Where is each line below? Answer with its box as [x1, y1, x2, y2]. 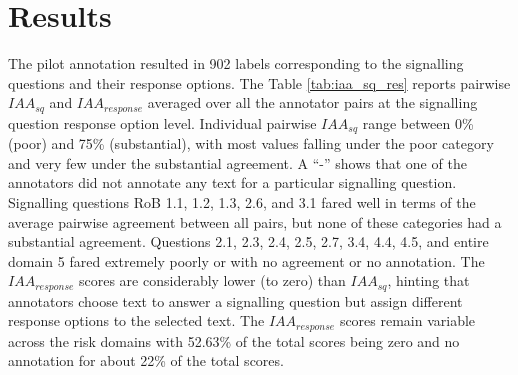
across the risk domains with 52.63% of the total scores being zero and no [8, 330, 460, 351]
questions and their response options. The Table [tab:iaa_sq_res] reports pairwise [8, 72, 511, 93]
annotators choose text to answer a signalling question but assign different [8, 290, 463, 311]
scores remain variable [339, 310, 476, 331]
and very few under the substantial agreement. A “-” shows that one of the [8, 152, 467, 173]
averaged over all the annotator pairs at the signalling [147, 92, 478, 113]
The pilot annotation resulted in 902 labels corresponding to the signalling [8, 53, 464, 74]
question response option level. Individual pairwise [8, 112, 317, 133]
